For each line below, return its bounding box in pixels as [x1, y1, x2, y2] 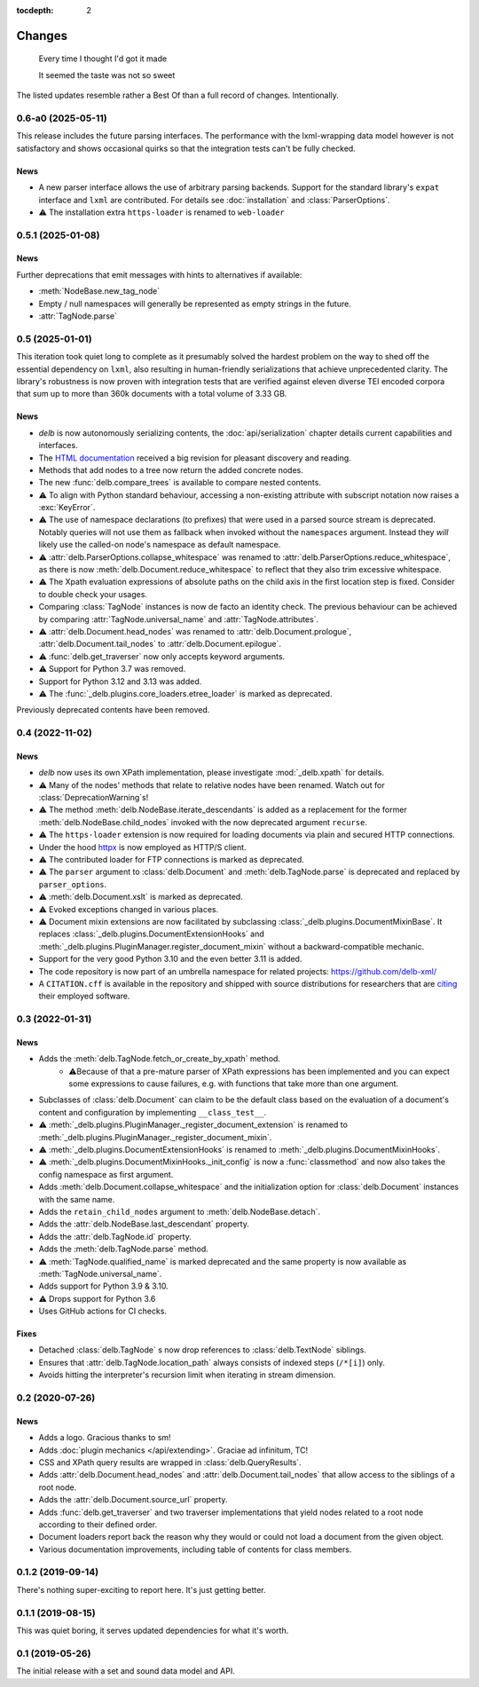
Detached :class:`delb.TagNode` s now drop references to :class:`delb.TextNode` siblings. [38, 1344, 367, 1355]
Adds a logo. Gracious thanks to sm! [38, 1432, 172, 1443]
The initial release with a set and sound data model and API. [16, 1666, 235, 1676]
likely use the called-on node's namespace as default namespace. [38, 540, 281, 550]
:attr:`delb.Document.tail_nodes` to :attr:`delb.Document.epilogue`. [38, 639, 282, 650]
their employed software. [38, 990, 130, 1002]
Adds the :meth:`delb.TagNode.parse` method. [38, 1243, 208, 1255]
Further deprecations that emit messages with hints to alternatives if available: [16, 269, 302, 280]
